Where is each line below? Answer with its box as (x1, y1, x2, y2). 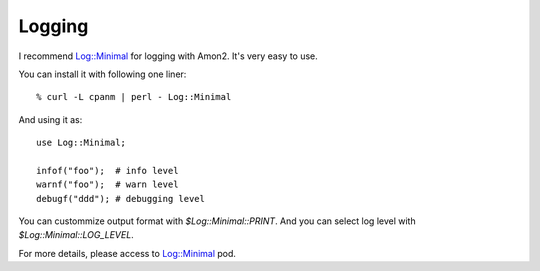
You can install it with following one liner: (18, 68, 187, 80)
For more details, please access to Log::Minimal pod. (18, 247, 237, 259)
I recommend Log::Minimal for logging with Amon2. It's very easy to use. (18, 50, 319, 62)
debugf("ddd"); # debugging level (36, 193, 205, 204)
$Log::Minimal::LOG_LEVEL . (18, 229, 134, 241)
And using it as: (18, 113, 83, 125)
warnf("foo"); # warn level (36, 179, 179, 190)
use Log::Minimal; (36, 137, 127, 149)
